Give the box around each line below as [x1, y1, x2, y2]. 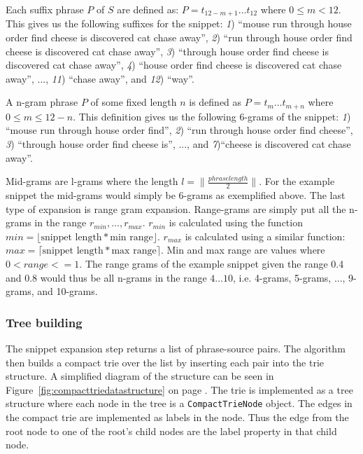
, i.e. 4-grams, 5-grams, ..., [233, 270, 346, 284]
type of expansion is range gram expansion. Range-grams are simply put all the [6, 201, 346, 216]
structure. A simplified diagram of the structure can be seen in [6, 369, 274, 383]
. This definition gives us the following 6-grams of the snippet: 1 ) [73, 109, 351, 123]
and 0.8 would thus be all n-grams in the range [6, 270, 207, 284]
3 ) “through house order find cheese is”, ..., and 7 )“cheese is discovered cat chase [6, 137, 351, 151]
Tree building [6, 313, 83, 331]
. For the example [259, 174, 335, 188]
